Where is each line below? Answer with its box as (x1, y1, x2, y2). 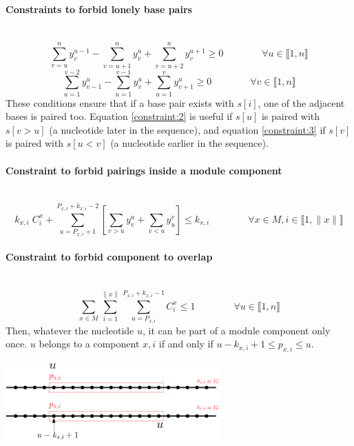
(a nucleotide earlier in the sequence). (110, 136, 269, 150)
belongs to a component (39, 336, 140, 351)
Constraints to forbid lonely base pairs (6, 1, 192, 16)
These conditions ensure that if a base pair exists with (6, 95, 234, 110)
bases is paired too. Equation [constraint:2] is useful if (6, 109, 233, 123)
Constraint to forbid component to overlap (6, 250, 213, 264)
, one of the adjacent (258, 95, 345, 110)
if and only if (158, 336, 214, 351)
